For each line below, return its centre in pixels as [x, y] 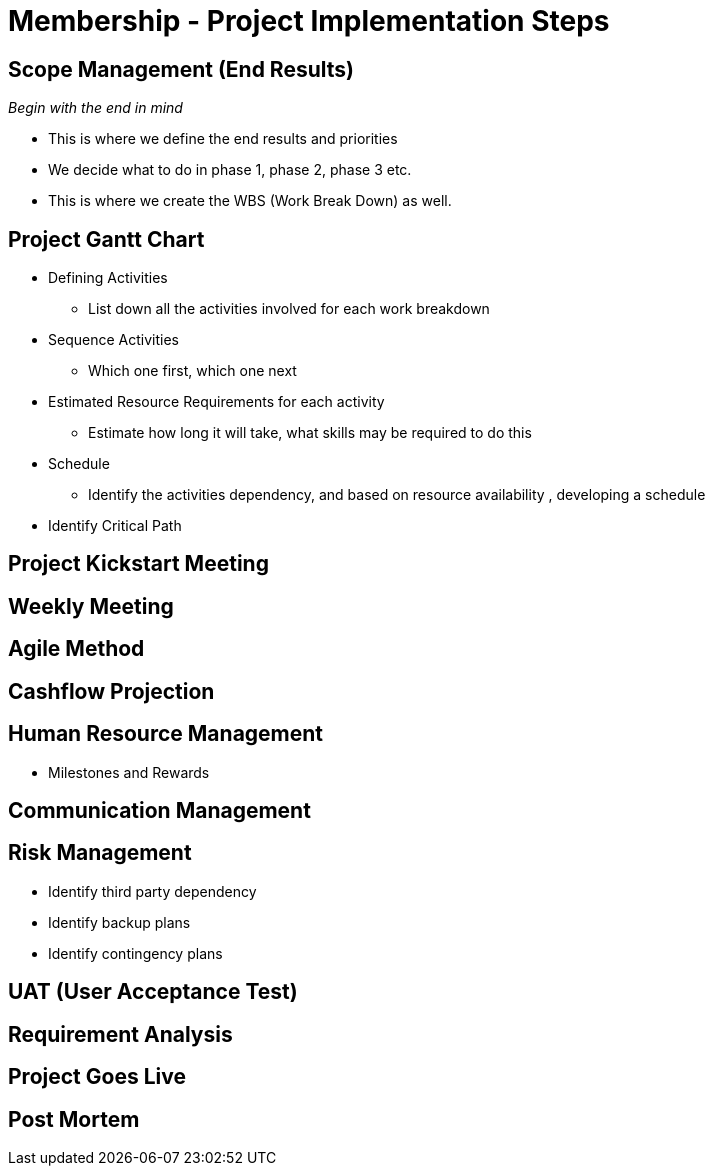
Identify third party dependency [152, 891]
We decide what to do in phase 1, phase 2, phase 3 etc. [230, 170]
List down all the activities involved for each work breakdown [289, 309]
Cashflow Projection [111, 691]
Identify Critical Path [115, 526]
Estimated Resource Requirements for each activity [216, 402]
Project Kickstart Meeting [138, 564]
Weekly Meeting [91, 606]
